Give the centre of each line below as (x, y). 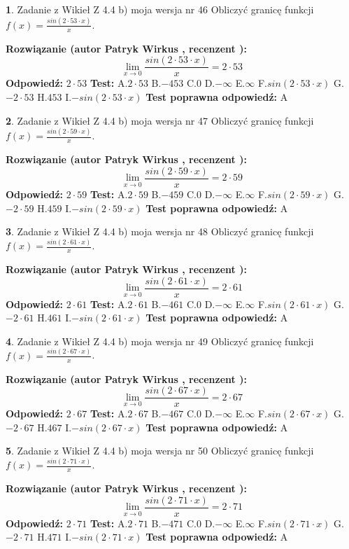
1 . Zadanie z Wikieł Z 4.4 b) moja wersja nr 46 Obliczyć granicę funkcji (160, 9)
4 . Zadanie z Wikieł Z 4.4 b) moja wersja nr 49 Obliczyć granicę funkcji (160, 341)
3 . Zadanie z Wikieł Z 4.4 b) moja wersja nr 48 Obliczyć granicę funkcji (160, 231)
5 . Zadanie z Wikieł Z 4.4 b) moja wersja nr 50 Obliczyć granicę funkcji (160, 451)
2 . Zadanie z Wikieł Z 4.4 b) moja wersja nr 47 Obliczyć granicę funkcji (160, 120)
